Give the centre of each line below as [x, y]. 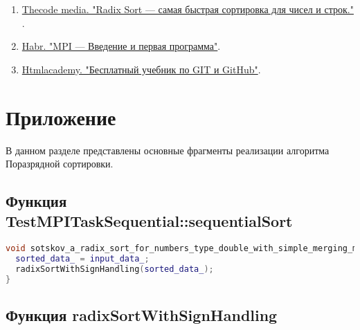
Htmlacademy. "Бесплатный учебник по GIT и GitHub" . [141, 69]
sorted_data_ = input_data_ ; [82, 259]
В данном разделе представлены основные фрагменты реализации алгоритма [168, 150]
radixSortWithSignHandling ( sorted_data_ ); [115, 269]
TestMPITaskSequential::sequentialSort [149, 221]
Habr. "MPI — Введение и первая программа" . [121, 46]
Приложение [61, 117]
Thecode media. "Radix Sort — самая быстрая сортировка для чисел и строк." [188, 9]
